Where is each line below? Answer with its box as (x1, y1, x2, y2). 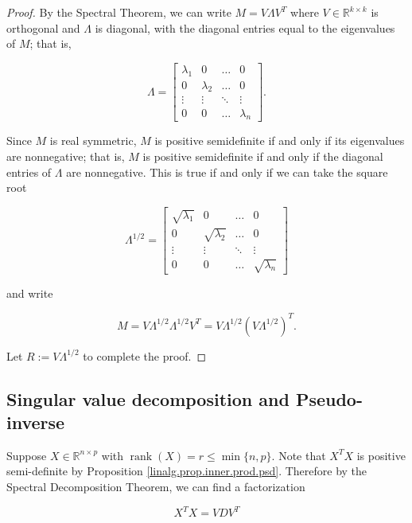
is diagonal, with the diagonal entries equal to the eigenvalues (95, 19, 395, 36)
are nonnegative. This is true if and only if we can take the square (66, 163, 388, 180)
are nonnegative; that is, (6, 147, 125, 164)
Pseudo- (295, 386, 363, 411)
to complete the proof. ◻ (83, 347, 207, 364)
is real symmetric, (49, 132, 137, 149)
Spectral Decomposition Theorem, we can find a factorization (6, 478, 305, 494)
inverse (6, 409, 65, 434)
